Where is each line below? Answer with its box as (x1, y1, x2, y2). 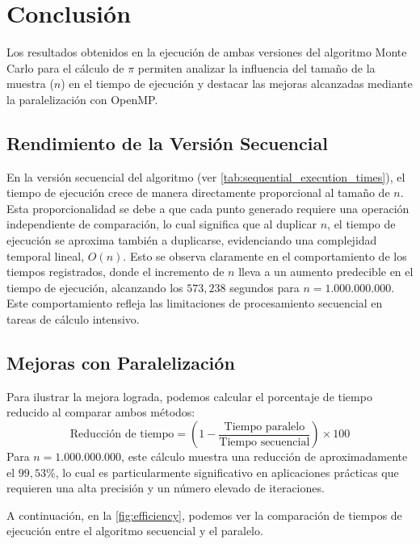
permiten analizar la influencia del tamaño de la (137, 59, 376, 76)
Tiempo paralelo (224, 421, 305, 433)
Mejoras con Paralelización (6, 350, 235, 375)
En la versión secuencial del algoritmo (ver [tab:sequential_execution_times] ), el (6, 168, 405, 185)
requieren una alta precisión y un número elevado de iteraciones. (6, 479, 325, 496)
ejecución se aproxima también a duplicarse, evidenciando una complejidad (6, 232, 377, 249)
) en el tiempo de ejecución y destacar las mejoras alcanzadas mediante (61, 75, 413, 92)
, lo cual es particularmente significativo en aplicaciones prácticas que (55, 463, 399, 480)
